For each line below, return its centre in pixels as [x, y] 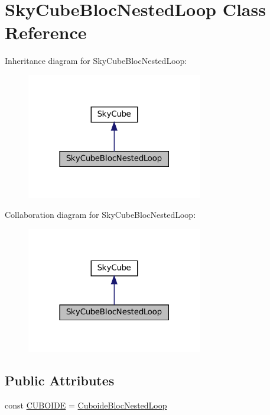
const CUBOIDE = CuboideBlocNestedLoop [86, 405]
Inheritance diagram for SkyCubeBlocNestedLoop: [96, 61]
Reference [46, 32]
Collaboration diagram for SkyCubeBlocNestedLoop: [100, 215]
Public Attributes [60, 380]
